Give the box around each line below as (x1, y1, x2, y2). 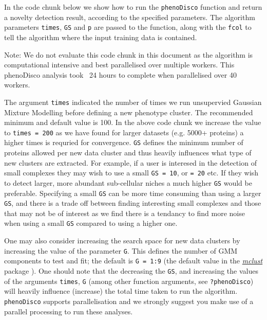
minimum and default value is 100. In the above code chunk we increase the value (4, 117, 261, 128)
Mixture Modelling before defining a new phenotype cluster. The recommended (4, 106, 253, 117)
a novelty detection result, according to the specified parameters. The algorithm (4, 11, 255, 22)
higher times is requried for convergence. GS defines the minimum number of (4, 137, 243, 148)
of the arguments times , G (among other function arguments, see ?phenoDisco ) (4, 275, 254, 286)
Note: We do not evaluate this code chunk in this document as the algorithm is (4, 49, 253, 60)
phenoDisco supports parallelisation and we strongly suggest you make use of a (4, 295, 254, 306)
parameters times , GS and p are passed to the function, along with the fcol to (4, 22, 252, 32)
